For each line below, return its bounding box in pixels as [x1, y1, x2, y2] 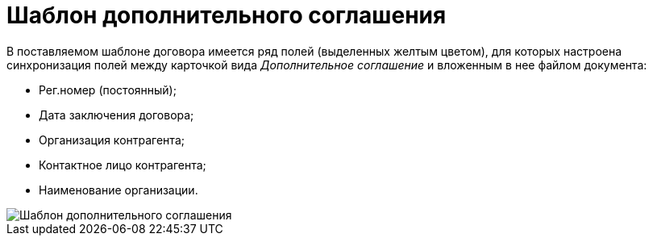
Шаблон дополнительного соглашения [6, 2, 447, 29]
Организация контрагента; [39, 132, 185, 147]
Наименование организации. [39, 182, 198, 197]
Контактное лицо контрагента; [39, 157, 206, 172]
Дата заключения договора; [39, 107, 194, 122]
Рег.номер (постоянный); [39, 82, 177, 97]
